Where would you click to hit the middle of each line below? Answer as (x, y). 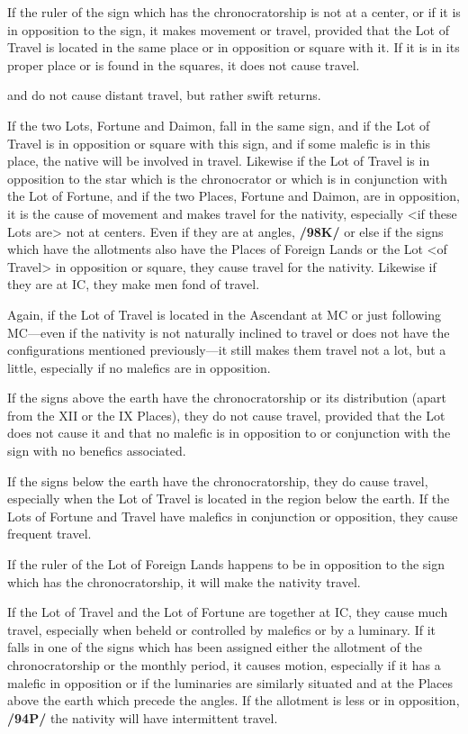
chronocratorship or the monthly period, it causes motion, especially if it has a (224, 665)
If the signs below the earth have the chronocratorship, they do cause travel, (218, 480)
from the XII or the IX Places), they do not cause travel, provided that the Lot (226, 415)
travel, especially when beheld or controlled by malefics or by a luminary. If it (221, 629)
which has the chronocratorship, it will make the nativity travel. (184, 581)
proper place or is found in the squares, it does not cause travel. (184, 64)
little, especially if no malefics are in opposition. (139, 367)
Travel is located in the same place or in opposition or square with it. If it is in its (234, 47)
